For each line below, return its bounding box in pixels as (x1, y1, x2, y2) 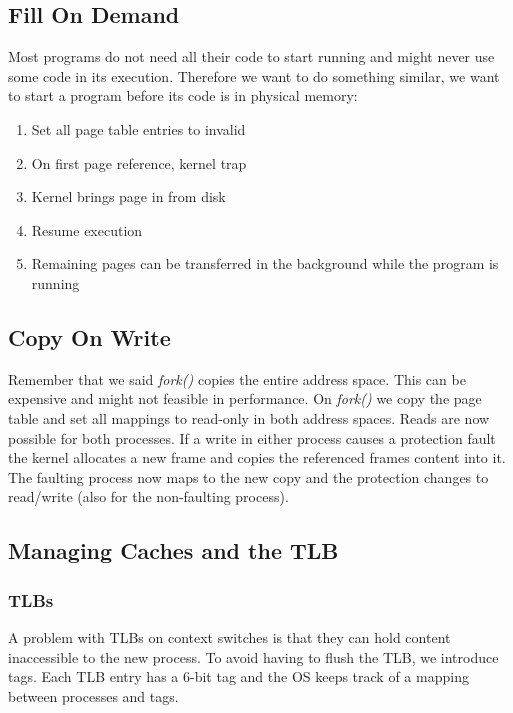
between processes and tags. (8, 685, 179, 706)
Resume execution (31, 219, 143, 240)
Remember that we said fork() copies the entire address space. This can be (8, 368, 466, 389)
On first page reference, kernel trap (31, 152, 247, 173)
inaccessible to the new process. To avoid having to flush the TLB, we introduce (8, 646, 499, 667)
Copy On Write (8, 321, 171, 352)
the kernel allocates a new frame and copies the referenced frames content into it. (8, 447, 506, 468)
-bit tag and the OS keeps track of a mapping (189, 666, 469, 687)
